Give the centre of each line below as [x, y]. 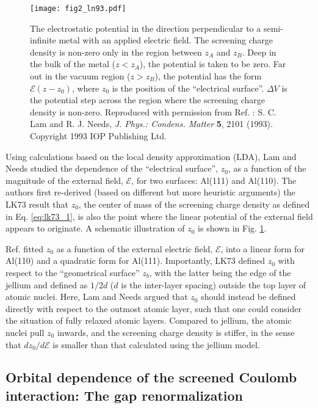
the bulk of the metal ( [73, 64]
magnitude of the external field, [64, 180]
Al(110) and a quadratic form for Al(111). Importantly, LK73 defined [136, 260]
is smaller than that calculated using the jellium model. [156, 344]
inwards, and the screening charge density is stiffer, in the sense [176, 332]
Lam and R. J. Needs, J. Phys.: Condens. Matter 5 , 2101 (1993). [151, 124]
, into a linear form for [262, 248]
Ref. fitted [25, 248]
